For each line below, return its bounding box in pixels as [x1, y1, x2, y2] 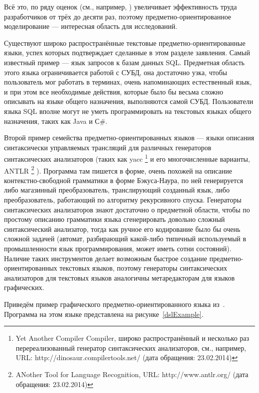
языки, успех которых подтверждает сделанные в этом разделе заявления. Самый [4, 47, 250, 58]
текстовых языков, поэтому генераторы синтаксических [59, 263, 227, 273]
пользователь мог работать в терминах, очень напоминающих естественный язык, [4, 77, 252, 87]
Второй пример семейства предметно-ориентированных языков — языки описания [4, 132, 255, 143]
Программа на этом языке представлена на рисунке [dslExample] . [4, 308, 204, 319]
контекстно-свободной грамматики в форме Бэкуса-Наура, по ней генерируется [4, 175, 244, 185]
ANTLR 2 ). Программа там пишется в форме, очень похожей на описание [4, 164, 232, 176]
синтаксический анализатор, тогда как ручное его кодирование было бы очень [4, 223, 241, 234]
